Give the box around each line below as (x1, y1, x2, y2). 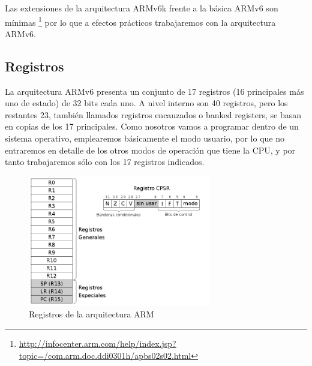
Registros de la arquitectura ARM (29, 308, 154, 320)
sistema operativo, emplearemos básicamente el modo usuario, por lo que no (5, 132, 285, 145)
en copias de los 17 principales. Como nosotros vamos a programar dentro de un (5, 120, 299, 133)
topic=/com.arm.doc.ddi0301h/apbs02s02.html (19, 349, 191, 361)
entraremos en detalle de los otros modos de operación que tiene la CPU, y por (5, 143, 296, 156)
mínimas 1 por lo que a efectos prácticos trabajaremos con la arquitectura (5, 14, 276, 28)
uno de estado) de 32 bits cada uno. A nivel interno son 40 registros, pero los (5, 97, 288, 109)
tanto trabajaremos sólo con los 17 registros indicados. (5, 155, 205, 168)
